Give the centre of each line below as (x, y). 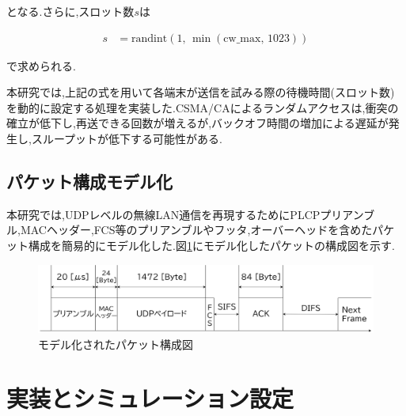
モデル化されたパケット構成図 (116, 344)
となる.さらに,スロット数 (70, 11)
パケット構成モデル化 (89, 181)
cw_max (242, 38)
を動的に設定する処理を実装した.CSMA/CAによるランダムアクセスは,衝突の (203, 107)
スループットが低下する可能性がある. (127, 138)
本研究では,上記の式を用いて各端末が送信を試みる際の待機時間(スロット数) (201, 92)
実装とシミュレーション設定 (150, 398)
